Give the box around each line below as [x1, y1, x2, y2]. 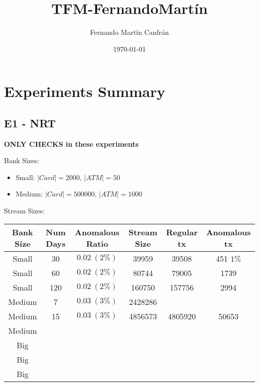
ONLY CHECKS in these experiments [4, 138, 139, 149]
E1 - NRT [4, 115, 56, 130]
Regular [166, 226, 198, 238]
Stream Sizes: [4, 205, 45, 216]
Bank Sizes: [4, 155, 39, 166]
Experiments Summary [4, 81, 165, 101]
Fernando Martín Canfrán [90, 27, 169, 37]
